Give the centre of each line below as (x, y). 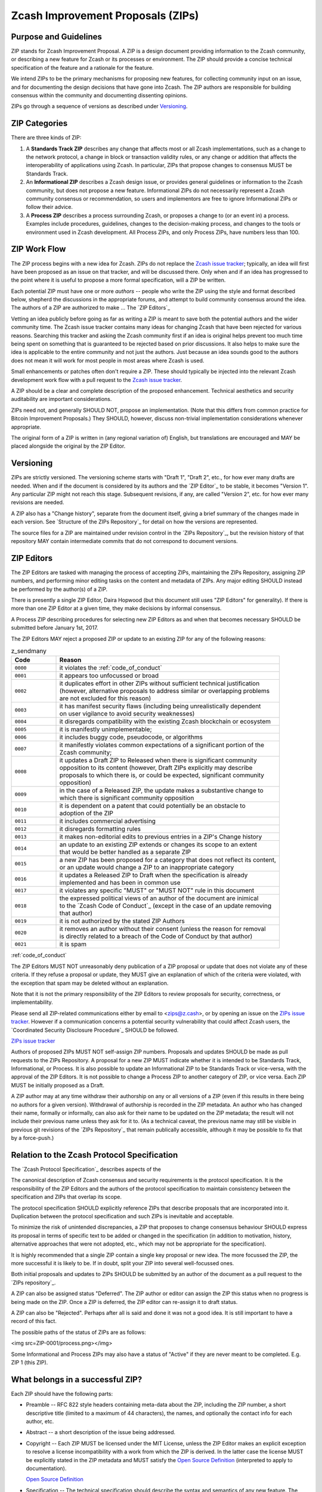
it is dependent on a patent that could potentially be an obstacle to (152, 806)
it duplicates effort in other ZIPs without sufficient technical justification (160, 683)
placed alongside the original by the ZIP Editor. (68, 446)
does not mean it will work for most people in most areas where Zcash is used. (108, 360)
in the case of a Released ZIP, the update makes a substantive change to (161, 791)
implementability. (32, 1002)
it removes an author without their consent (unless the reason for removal (162, 929)
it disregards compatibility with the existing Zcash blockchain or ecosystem (165, 722)
